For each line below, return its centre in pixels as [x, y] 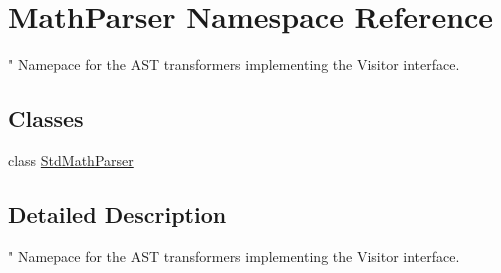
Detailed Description [117, 213]
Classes [46, 118]
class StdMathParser [71, 159]
